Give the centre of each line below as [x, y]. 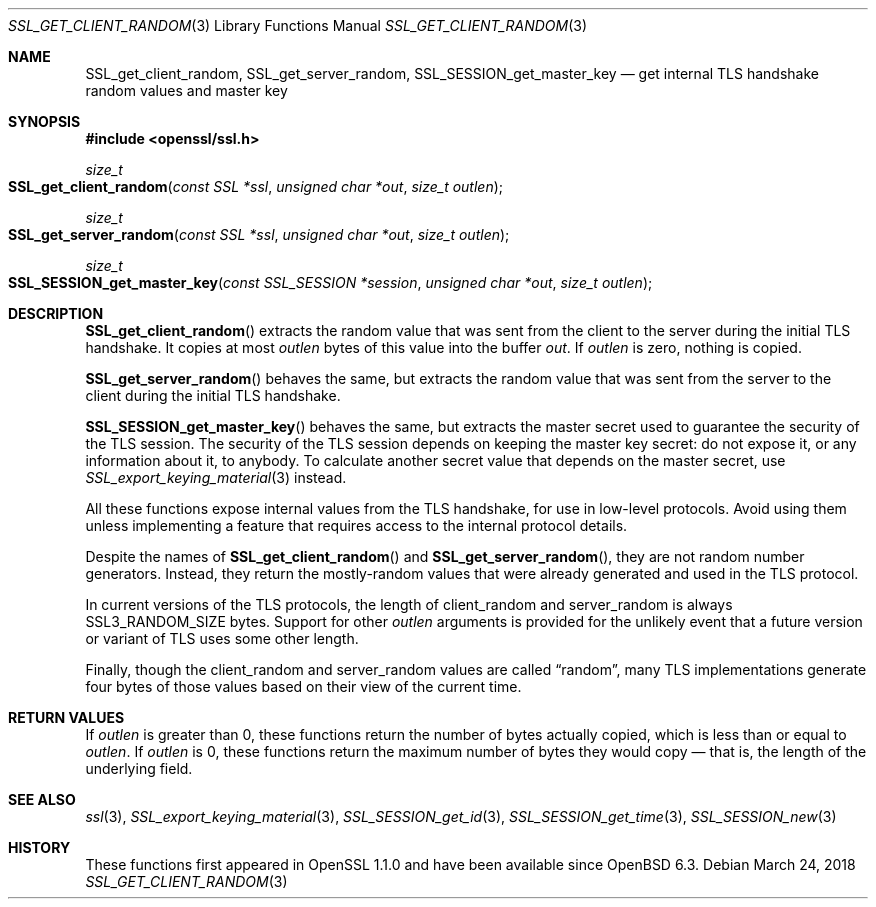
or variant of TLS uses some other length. [222, 638]
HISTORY [39, 847]
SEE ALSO [42, 799]
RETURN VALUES [66, 717]
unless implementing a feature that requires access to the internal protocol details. [356, 525]
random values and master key [186, 90]
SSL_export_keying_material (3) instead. [216, 477]
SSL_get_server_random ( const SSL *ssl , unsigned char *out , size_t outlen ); [259, 234]
